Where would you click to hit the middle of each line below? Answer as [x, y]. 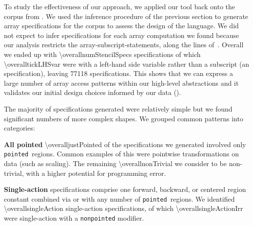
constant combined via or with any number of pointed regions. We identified [119, 198]
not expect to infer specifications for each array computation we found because [122, 35]
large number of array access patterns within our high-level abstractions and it [121, 83]
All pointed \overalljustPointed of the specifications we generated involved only [125, 144]
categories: [19, 128]
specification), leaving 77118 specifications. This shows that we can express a [118, 73]
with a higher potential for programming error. [96, 173]
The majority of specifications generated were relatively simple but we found [118, 108]
